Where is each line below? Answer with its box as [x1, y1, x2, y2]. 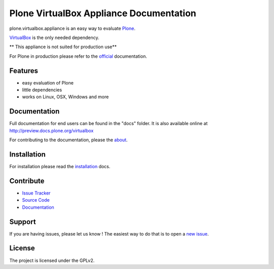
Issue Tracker [22, 190, 51, 196]
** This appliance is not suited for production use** [9, 44, 117, 50]
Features [9, 66, 38, 75]
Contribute [9, 176, 45, 185]
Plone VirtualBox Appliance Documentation [9, 8, 196, 19]
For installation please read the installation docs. [9, 164, 111, 169]
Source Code [22, 197, 50, 203]
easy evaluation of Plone [22, 80, 74, 86]
